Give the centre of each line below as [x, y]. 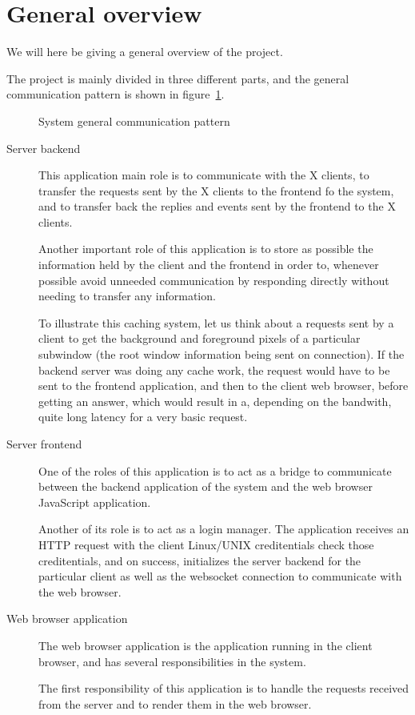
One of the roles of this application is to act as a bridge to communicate [215, 470]
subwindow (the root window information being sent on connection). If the [221, 354]
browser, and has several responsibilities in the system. [172, 661]
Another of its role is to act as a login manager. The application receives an [224, 529]
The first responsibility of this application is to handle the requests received [224, 688]
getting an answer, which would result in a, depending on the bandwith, [215, 401]
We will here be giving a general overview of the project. [145, 52]
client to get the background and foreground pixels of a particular [200, 338]
